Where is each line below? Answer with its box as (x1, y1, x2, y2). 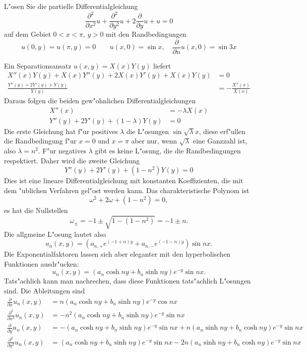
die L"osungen (126, 126, 169, 136)
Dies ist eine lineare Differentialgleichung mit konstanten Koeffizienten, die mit (4, 175, 244, 186)
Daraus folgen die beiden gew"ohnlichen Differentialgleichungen (4, 95, 196, 106)
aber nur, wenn (131, 136, 177, 146)
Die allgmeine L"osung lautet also (4, 228, 106, 239)
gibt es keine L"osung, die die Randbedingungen (95, 145, 241, 155)
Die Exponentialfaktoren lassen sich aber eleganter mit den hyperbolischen (4, 249, 231, 259)
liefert (153, 60, 171, 70)
